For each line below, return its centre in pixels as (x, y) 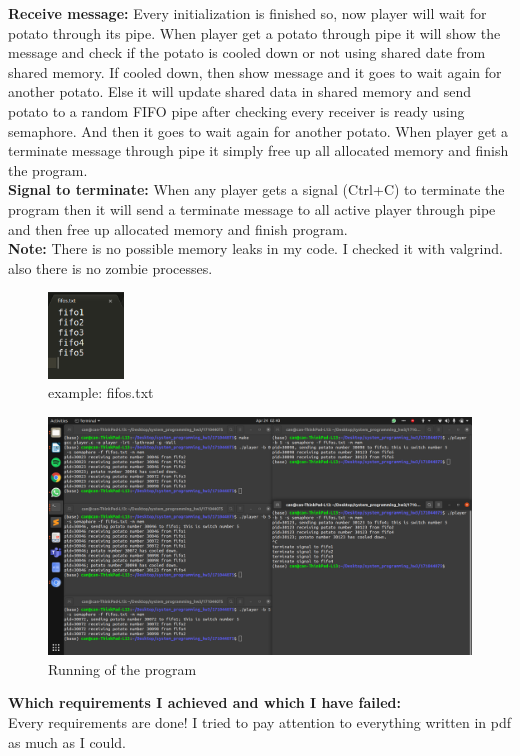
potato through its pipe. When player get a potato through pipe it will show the (254, 32)
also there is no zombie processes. (110, 267)
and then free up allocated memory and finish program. (178, 228)
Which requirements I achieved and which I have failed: (204, 702)
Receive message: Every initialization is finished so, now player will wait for (247, 13)
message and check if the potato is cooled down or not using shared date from (247, 52)
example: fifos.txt (101, 392)
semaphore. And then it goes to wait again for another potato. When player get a (258, 130)
